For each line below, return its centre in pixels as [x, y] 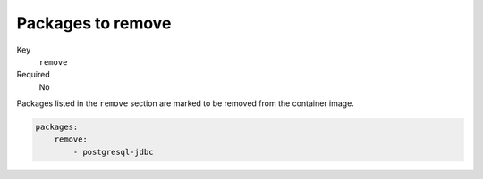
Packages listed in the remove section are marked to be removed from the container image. [186, 103]
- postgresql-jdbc [113, 152]
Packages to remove [94, 23]
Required [33, 75]
